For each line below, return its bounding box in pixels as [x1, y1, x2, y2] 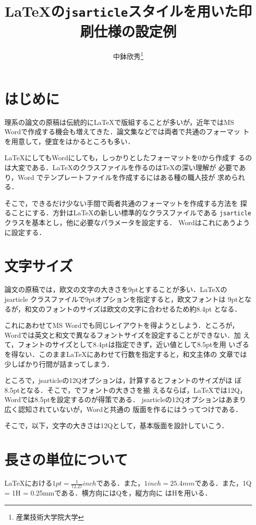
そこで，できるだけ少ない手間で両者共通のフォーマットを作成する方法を [4, 198, 238, 208]
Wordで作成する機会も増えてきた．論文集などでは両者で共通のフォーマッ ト [4, 126, 250, 137]
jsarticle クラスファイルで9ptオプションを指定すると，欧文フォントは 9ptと [4, 293, 245, 304]
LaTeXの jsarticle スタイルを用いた [4, 1, 238, 21]
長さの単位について [4, 449, 128, 469]
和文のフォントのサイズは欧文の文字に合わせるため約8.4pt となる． [25, 303, 242, 314]
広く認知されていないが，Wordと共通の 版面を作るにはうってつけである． [4, 404, 242, 414]
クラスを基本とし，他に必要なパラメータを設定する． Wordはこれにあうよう [4, 217, 250, 228]
